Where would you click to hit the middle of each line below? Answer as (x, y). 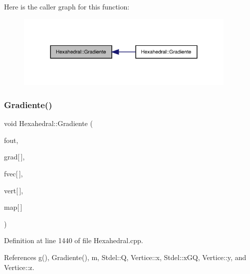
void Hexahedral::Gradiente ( (48, 123)
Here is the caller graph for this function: (67, 6)
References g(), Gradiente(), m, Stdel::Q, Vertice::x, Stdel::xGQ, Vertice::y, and (125, 257)
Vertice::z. (19, 267)
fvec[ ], (13, 173)
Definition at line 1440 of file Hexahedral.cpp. (74, 240)
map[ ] (13, 207)
